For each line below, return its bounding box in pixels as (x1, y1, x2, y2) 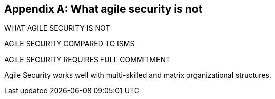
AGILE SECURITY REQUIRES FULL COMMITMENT (4, 55, 170, 64)
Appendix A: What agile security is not (4, 3, 203, 15)
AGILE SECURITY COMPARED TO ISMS (4, 39, 135, 48)
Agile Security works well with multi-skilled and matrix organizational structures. (4, 71, 271, 80)
